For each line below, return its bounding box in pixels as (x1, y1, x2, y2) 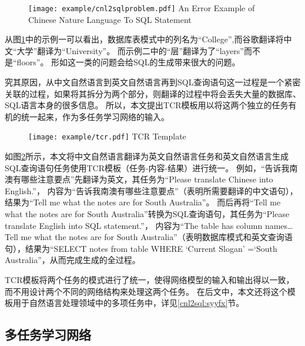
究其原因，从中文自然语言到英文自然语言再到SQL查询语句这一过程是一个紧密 (5, 76, 301, 88)
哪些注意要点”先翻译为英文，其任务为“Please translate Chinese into (21, 173, 273, 185)
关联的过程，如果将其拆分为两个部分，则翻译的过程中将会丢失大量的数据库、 (5, 87, 301, 99)
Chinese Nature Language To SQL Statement (28, 13, 192, 25)
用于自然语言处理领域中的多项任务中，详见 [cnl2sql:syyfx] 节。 (12, 297, 244, 309)
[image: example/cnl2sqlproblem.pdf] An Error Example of (28, 2, 255, 14)
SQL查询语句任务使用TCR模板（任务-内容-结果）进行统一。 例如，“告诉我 (5, 161, 290, 174)
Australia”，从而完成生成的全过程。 (5, 254, 140, 266)
